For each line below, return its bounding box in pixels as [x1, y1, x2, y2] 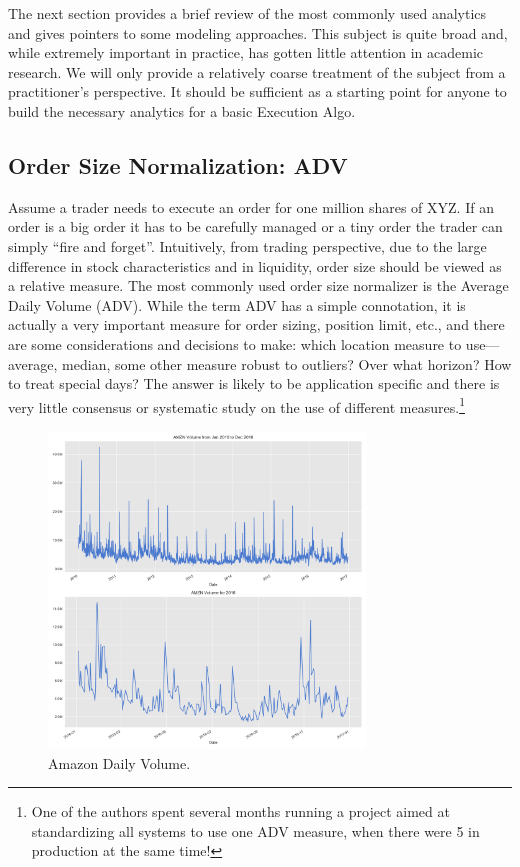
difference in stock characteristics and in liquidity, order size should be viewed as [8, 255, 502, 276]
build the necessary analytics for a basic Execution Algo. [8, 100, 356, 121]
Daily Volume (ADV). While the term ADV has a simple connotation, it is [8, 294, 466, 315]
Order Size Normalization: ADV [8, 149, 348, 180]
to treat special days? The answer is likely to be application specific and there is [8, 373, 500, 394]
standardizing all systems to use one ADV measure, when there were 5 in [31, 820, 480, 841]
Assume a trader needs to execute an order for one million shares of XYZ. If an [8, 196, 494, 217]
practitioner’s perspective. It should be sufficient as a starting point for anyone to [8, 81, 507, 102]
